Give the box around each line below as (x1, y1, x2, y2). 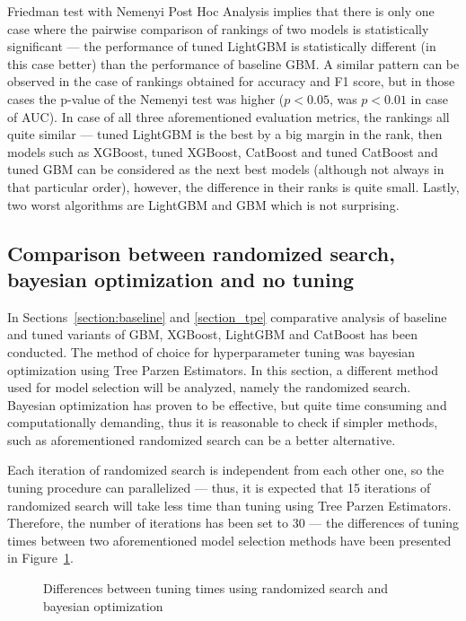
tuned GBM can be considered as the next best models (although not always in (7, 160, 444, 179)
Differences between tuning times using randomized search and (43, 579, 389, 598)
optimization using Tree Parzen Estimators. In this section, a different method (7, 360, 439, 379)
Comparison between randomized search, (7, 239, 395, 267)
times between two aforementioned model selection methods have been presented (7, 530, 452, 549)
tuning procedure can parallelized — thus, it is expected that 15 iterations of (7, 478, 431, 497)
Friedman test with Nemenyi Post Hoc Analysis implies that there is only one (7, 2, 435, 20)
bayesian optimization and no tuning (7, 265, 355, 293)
